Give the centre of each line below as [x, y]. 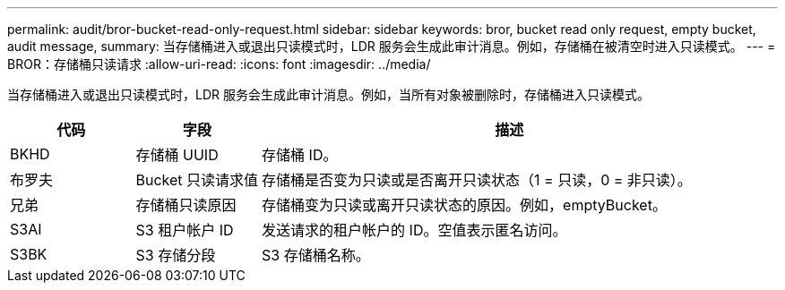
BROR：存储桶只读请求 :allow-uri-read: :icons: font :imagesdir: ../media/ [219, 64]
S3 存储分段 [176, 255]
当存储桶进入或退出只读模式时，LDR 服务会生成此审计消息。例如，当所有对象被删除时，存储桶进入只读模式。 [328, 94]
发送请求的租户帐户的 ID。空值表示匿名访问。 [414, 230]
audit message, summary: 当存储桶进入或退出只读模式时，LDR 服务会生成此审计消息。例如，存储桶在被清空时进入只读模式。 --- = [392, 46]
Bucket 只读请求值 [197, 180]
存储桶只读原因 [186, 205]
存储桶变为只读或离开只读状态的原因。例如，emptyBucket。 [464, 205]
